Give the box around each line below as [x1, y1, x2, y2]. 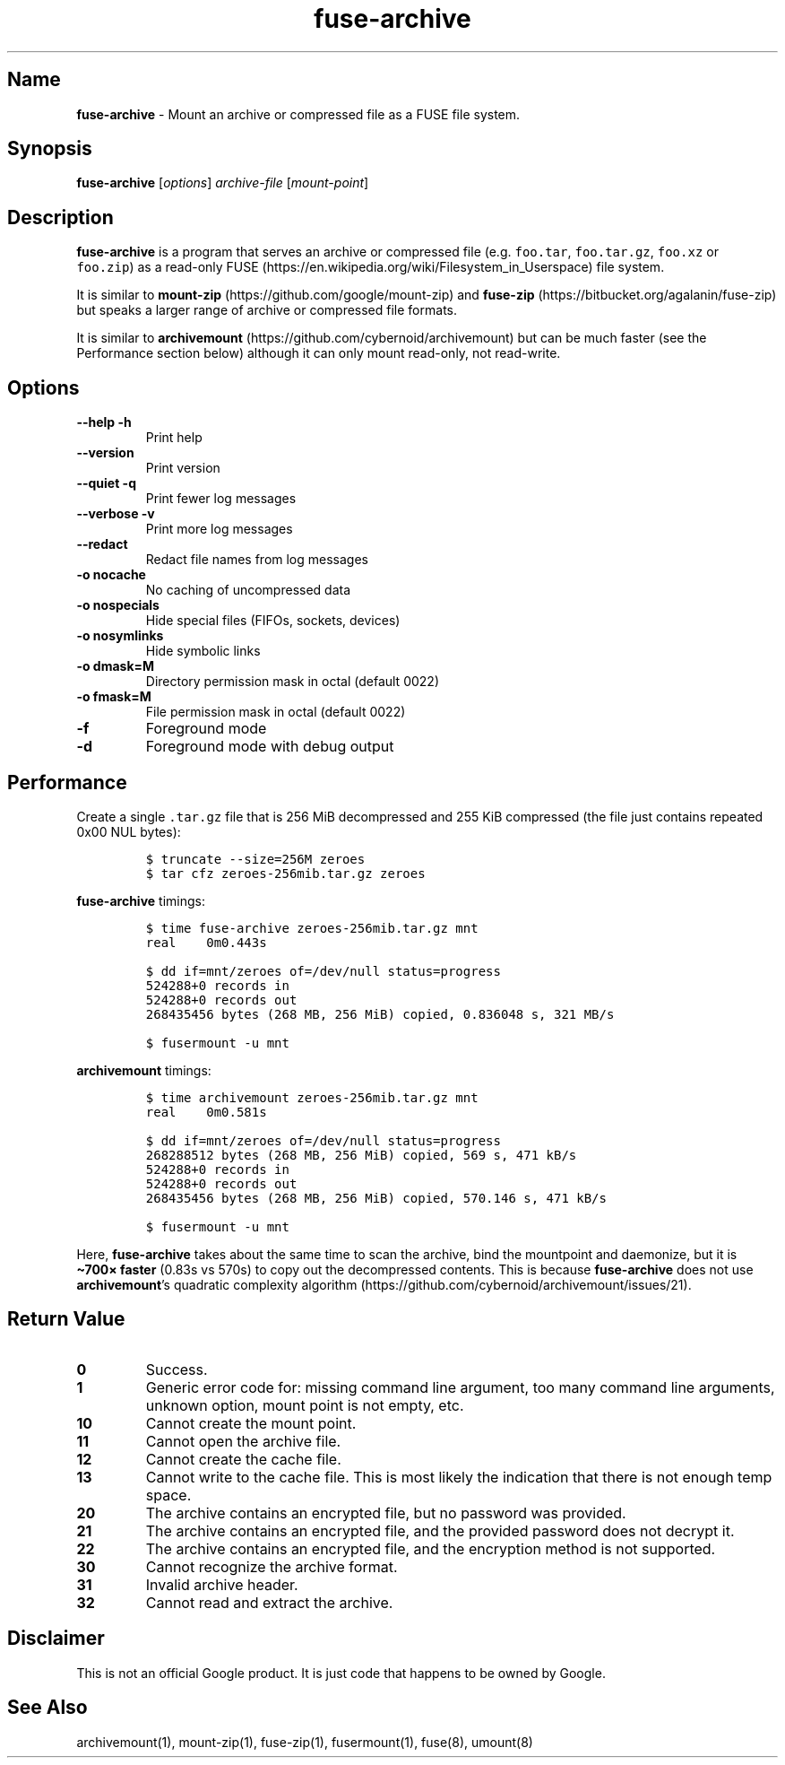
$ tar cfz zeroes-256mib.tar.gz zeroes [145, 865, 426, 881]
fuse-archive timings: [76, 892, 205, 909]
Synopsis [7, 137, 92, 161]
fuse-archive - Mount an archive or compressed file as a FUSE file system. [76, 106, 521, 122]
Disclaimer [7, 1627, 105, 1650]
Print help [145, 430, 203, 446]
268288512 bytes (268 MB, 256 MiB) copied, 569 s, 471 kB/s [145, 1147, 577, 1162]
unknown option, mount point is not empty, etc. [145, 1395, 464, 1414]
